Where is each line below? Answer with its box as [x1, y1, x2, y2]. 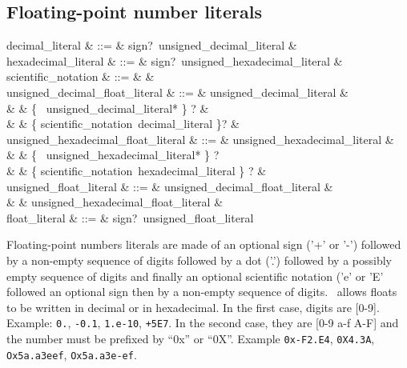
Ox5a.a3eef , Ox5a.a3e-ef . [6, 346, 137, 362]
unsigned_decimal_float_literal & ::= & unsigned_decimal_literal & [6, 83, 349, 100]
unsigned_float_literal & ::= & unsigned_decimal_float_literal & [6, 178, 333, 194]
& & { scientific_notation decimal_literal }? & [6, 115, 240, 132]
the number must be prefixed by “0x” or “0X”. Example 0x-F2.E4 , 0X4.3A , [6, 330, 375, 346]
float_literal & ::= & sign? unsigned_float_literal [6, 209, 254, 226]
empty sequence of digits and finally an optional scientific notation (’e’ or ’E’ [6, 267, 384, 284]
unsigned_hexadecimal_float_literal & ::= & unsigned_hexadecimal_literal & [6, 130, 394, 147]
